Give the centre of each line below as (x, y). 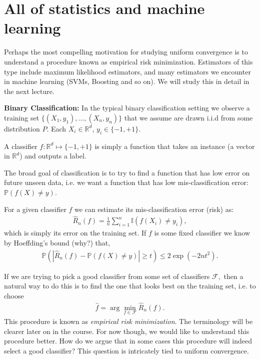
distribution (22, 128)
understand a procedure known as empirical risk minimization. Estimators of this (128, 61)
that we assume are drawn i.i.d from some (188, 117)
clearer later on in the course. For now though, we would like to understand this (127, 331)
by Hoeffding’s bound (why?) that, (57, 243)
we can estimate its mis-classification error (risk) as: (154, 209)
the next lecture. (29, 91)
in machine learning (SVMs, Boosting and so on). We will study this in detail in (127, 81)
